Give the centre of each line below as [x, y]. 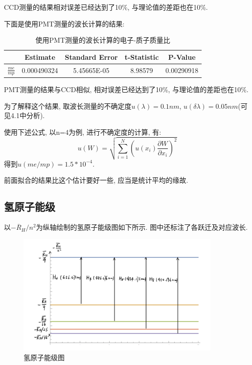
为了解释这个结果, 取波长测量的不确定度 [68, 106]
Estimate [40, 57]
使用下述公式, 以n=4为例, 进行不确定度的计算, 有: [83, 132]
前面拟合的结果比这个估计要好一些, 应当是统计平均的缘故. [96, 180]
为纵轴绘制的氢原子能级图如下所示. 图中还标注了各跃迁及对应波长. [142, 227]
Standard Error [91, 57]
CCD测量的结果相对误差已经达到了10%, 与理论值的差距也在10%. [106, 7]
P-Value [182, 57]
